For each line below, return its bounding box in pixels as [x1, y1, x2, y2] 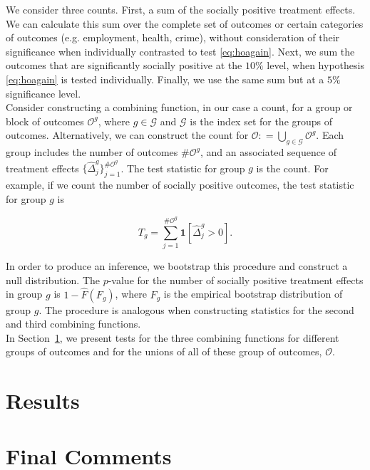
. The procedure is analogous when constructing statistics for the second [38, 302, 354, 317]
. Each [316, 127, 344, 142]
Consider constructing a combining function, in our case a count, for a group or [6, 100, 353, 115]
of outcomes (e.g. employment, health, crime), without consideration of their [6, 30, 340, 45]
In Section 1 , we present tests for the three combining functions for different [6, 330, 339, 345]
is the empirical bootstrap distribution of [163, 286, 343, 301]
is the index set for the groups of [190, 113, 333, 128]
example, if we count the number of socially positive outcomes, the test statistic [6, 177, 354, 192]
